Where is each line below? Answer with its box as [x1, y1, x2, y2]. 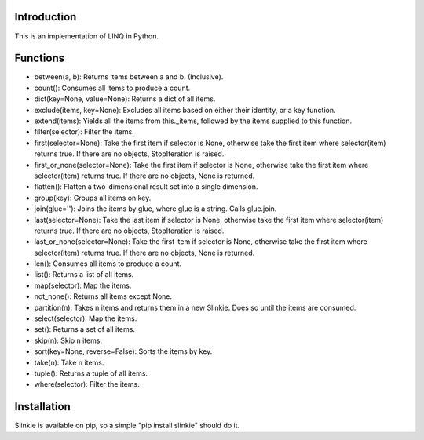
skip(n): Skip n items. [34, 336, 102, 345]
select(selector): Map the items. [34, 314, 137, 323]
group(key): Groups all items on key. [34, 193, 152, 202]
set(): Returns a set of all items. [34, 325, 135, 334]
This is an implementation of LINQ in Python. [14, 31, 159, 41]
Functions [14, 52, 65, 65]
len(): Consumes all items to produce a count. [34, 259, 182, 268]
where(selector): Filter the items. [34, 380, 141, 389]
